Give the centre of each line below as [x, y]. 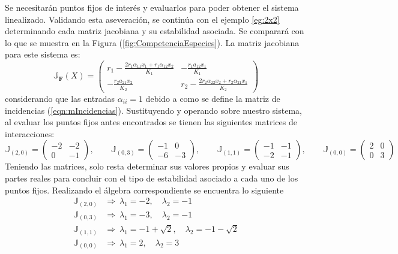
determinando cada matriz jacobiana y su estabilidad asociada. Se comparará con [155, 31]
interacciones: [30, 133]
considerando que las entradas [60, 98]
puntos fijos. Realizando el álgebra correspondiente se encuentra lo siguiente [144, 190]
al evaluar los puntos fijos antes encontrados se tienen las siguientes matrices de [151, 122]
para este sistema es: [43, 54]
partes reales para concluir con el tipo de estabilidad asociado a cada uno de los [152, 178]
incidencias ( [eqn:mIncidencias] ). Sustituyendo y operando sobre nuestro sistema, [153, 110]
